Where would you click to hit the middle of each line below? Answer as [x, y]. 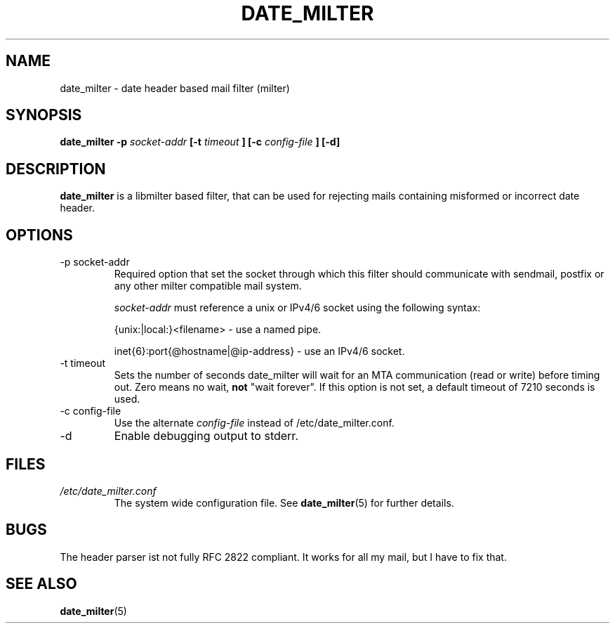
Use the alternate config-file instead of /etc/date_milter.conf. [254, 423]
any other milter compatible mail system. [208, 286]
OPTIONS [39, 235]
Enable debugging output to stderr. [206, 436]
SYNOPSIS [44, 115]
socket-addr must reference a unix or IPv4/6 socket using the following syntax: [297, 308]
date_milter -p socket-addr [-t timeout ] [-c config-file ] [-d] [200, 142]
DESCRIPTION [56, 169]
